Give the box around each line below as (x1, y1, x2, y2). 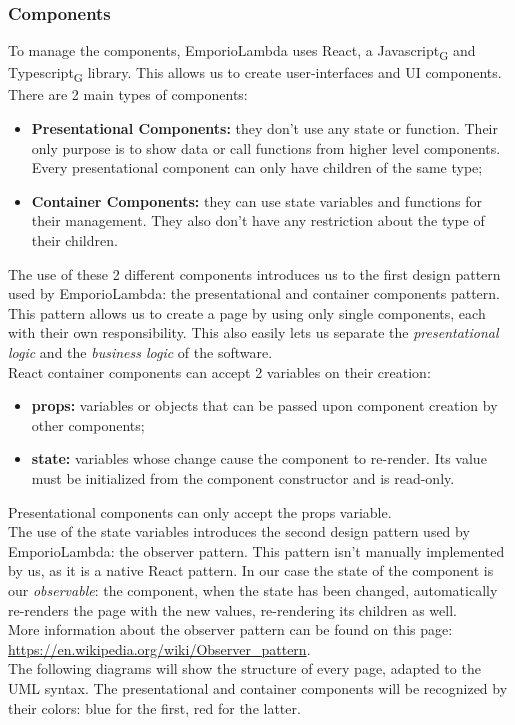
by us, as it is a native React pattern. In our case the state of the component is (8, 560, 494, 581)
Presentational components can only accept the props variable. (8, 501, 392, 522)
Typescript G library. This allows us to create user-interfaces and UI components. (8, 62, 502, 86)
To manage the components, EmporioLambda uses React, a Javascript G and (8, 40, 476, 64)
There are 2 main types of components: (8, 84, 248, 105)
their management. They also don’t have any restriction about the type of (31, 210, 485, 231)
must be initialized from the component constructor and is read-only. (31, 467, 455, 488)
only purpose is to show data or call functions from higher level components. (31, 137, 501, 158)
